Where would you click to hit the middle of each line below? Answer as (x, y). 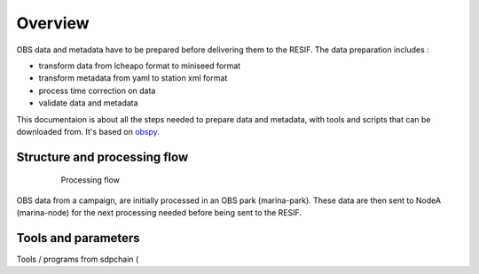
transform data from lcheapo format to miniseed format (140, 66)
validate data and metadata (88, 103)
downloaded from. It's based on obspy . (88, 131)
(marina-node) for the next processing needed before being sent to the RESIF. (159, 213)
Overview (53, 23)
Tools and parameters (79, 238)
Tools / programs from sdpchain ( (78, 259)
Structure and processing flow (102, 157)
